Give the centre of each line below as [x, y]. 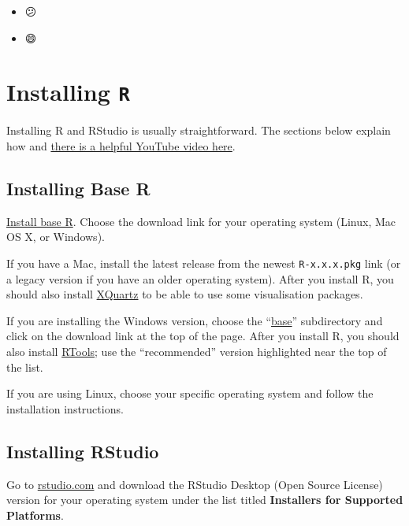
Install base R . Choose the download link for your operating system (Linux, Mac [201, 221]
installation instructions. [65, 408]
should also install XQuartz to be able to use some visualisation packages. [185, 294]
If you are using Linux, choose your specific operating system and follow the [190, 393]
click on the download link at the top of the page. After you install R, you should [203, 336]
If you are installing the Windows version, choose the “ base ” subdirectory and [195, 320]
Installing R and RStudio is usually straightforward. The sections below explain [199, 130]
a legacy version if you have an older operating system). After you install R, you [200, 278]
